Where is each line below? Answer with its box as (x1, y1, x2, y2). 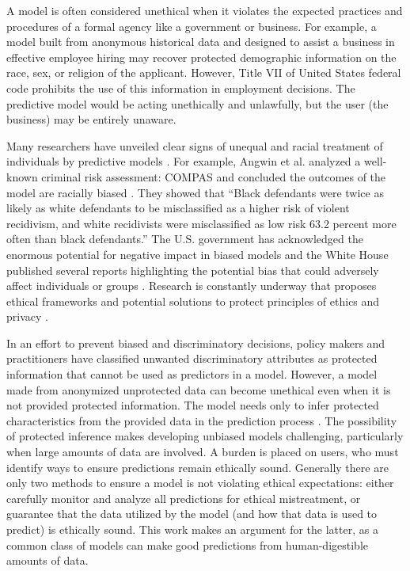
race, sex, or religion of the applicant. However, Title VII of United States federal (6, 64, 401, 81)
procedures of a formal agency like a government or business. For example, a (6, 17, 377, 34)
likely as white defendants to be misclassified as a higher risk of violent (6, 200, 350, 216)
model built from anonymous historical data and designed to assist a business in (6, 33, 395, 50)
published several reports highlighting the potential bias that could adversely (6, 261, 379, 278)
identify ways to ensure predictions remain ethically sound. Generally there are (6, 459, 389, 475)
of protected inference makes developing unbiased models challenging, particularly (6, 428, 404, 444)
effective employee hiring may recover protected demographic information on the (6, 48, 397, 65)
